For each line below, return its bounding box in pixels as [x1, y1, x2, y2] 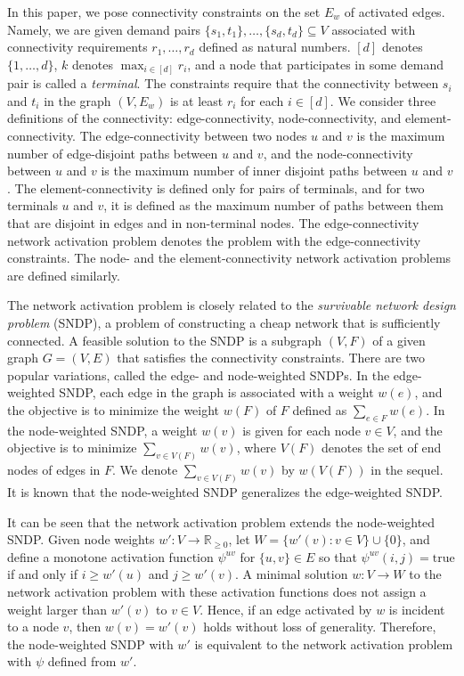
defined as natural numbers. [199, 37, 351, 56]
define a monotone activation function [7, 547, 214, 566]
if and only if [7, 565, 77, 583]
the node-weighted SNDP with [7, 634, 174, 653]
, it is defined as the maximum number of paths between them [103, 196, 444, 215]
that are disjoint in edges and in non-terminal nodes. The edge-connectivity [7, 214, 419, 232]
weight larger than [7, 599, 108, 618]
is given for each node [242, 420, 361, 439]
